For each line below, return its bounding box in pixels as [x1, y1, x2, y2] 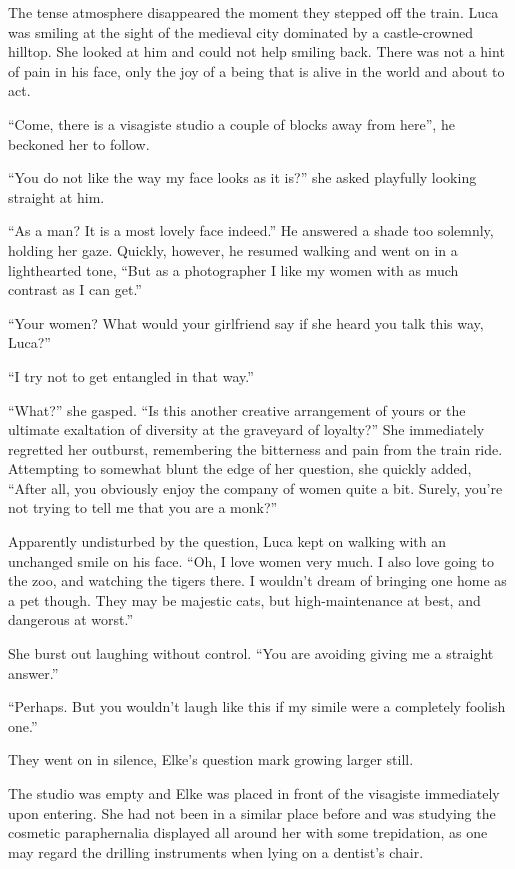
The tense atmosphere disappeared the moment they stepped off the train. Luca [8, 2, 499, 22]
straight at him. [8, 186, 105, 207]
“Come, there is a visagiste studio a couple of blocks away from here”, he [8, 113, 455, 134]
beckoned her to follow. [8, 133, 150, 154]
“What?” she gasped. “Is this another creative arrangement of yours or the [8, 399, 466, 420]
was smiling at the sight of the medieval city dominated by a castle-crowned [8, 21, 474, 42]
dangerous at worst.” [8, 609, 134, 630]
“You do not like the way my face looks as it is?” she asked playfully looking [8, 167, 477, 188]
